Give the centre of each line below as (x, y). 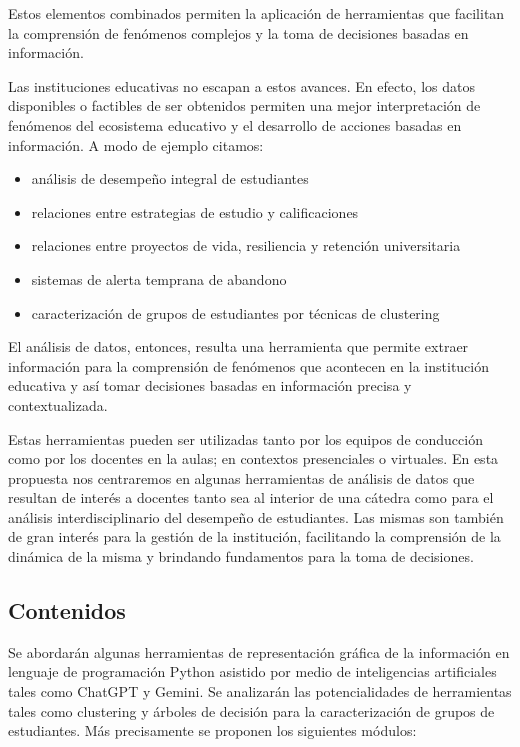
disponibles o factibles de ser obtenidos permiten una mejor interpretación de (244, 105)
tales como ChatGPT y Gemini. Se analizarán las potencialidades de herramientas (260, 691)
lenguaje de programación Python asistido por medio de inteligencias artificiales (252, 671)
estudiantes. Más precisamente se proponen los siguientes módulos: (212, 730)
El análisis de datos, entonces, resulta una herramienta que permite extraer (238, 346)
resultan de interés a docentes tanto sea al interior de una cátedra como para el (251, 497)
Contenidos (67, 610)
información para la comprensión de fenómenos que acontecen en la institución (249, 365)
